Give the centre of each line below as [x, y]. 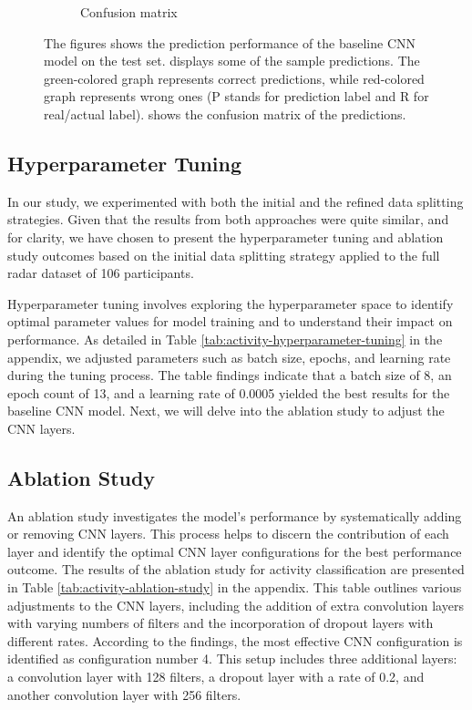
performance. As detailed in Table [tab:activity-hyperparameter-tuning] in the [225, 339]
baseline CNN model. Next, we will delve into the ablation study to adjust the [226, 411]
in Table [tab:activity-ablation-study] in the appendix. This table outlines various [235, 587]
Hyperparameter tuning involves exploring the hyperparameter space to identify [231, 303]
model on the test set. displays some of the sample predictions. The [232, 61]
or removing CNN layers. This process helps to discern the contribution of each [228, 534]
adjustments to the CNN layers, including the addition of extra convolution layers [236, 605]
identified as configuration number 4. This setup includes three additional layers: [232, 659]
